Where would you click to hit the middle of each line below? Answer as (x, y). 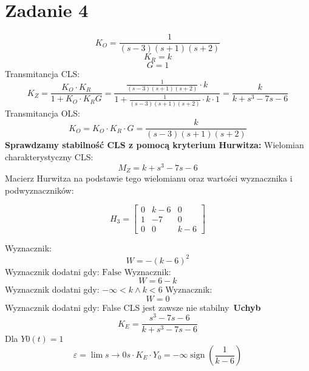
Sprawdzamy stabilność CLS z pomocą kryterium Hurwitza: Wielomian (154, 145)
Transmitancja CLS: (42, 73)
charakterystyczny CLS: (49, 157)
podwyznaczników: (39, 190)
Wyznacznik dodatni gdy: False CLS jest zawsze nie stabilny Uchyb (133, 307)
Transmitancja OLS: (42, 113)
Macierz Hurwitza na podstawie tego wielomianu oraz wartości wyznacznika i (149, 178)
